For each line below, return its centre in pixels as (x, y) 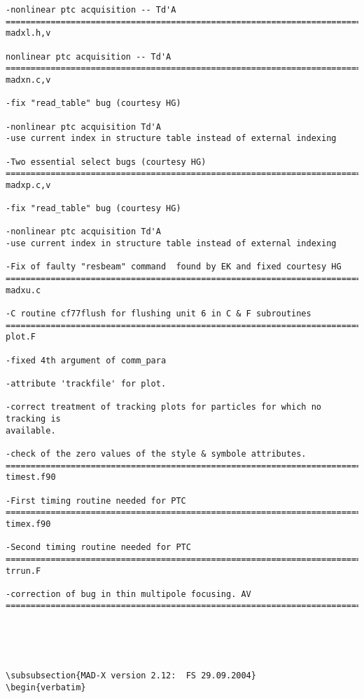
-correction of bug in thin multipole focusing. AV (128, 594)
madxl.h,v (28, 33)
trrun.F (23, 571)
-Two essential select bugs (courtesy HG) (106, 162)
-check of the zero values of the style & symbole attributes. (156, 454)
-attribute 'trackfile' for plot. (86, 384)
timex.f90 (28, 524)
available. (31, 430)
